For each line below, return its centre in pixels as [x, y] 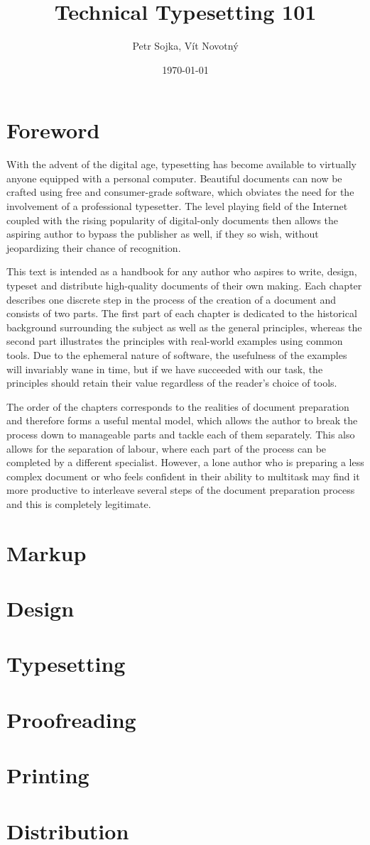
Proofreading [71, 719]
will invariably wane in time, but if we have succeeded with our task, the [165, 369]
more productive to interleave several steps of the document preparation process [181, 490]
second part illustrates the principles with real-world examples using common [175, 341]
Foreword [53, 130]
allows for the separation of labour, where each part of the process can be [167, 448]
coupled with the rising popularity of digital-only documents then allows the [173, 220]
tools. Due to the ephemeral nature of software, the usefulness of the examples [177, 354]
